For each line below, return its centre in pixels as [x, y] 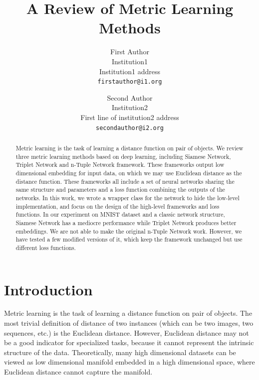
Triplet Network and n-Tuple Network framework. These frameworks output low [120, 165]
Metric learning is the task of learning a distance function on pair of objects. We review [129, 148]
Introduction [48, 289]
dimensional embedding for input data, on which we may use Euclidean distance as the [129, 173]
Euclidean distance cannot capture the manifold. [78, 372]
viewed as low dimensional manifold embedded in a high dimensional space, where [129, 362]
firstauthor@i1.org [130, 82]
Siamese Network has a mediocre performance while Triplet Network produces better [126, 222]
